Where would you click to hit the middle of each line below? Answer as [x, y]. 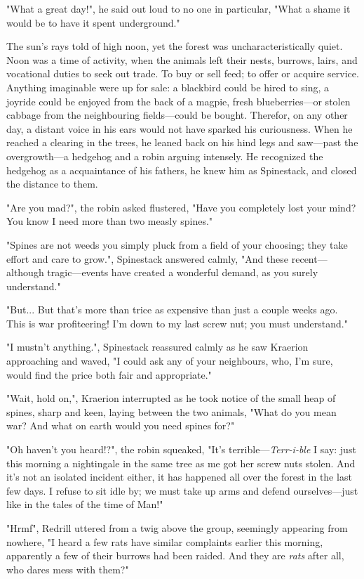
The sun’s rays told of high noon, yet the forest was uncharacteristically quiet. [175, 46]
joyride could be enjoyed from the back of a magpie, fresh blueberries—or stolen [178, 101]
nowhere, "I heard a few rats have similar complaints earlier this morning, [165, 541]
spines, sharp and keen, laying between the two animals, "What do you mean [171, 411]
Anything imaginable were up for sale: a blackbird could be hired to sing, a [168, 87]
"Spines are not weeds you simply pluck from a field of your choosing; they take [177, 244]
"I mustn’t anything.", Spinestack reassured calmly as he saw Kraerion [157, 347]
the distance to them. [52, 184]
